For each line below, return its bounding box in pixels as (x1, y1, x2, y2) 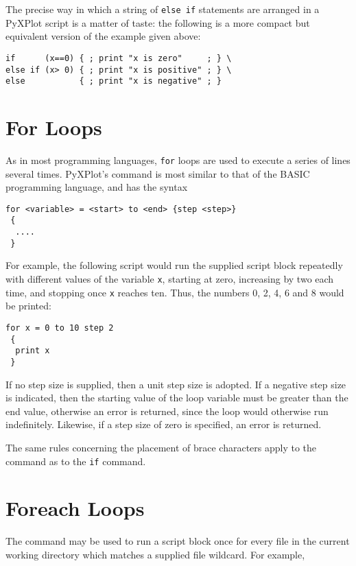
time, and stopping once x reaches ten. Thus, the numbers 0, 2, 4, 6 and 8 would (5, 285, 344, 299)
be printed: (5, 298, 51, 313)
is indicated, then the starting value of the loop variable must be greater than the (5, 390, 348, 405)
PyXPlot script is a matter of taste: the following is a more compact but (5, 15, 310, 30)
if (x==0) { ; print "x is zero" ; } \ (5, 53, 232, 63)
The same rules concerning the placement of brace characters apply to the (5, 440, 317, 454)
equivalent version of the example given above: (5, 29, 201, 43)
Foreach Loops (5, 494, 145, 522)
